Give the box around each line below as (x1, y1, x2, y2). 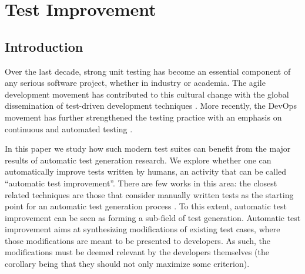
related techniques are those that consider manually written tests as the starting (5, 188, 294, 201)
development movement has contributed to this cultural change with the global (5, 88, 289, 100)
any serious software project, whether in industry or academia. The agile (5, 76, 266, 89)
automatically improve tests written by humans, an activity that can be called (5, 165, 287, 178)
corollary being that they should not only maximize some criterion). (5, 258, 250, 270)
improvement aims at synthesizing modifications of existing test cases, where (5, 223, 280, 235)
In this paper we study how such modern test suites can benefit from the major (5, 142, 291, 155)
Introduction (5, 37, 83, 55)
